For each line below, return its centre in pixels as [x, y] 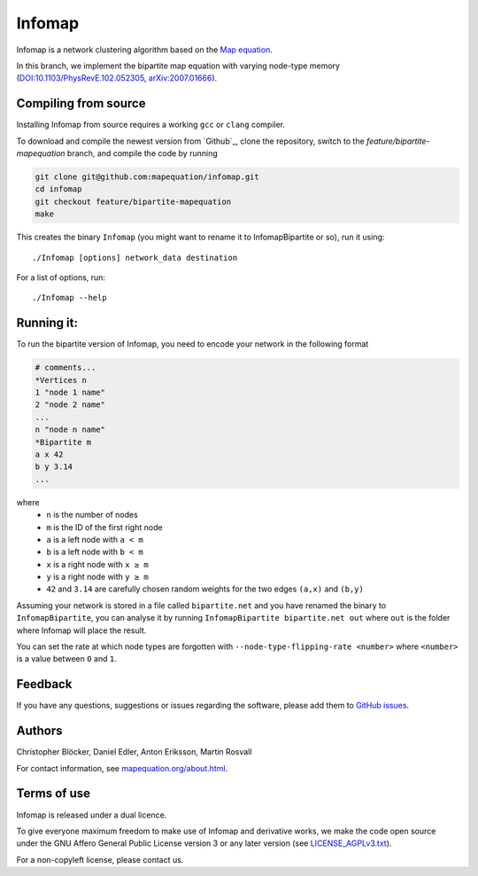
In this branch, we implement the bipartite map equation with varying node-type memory [178, 66]
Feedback [44, 684]
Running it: [47, 323]
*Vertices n [61, 380]
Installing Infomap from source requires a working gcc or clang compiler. [151, 125]
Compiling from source [81, 103]
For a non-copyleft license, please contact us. [100, 859]
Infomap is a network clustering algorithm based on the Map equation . [145, 50]
